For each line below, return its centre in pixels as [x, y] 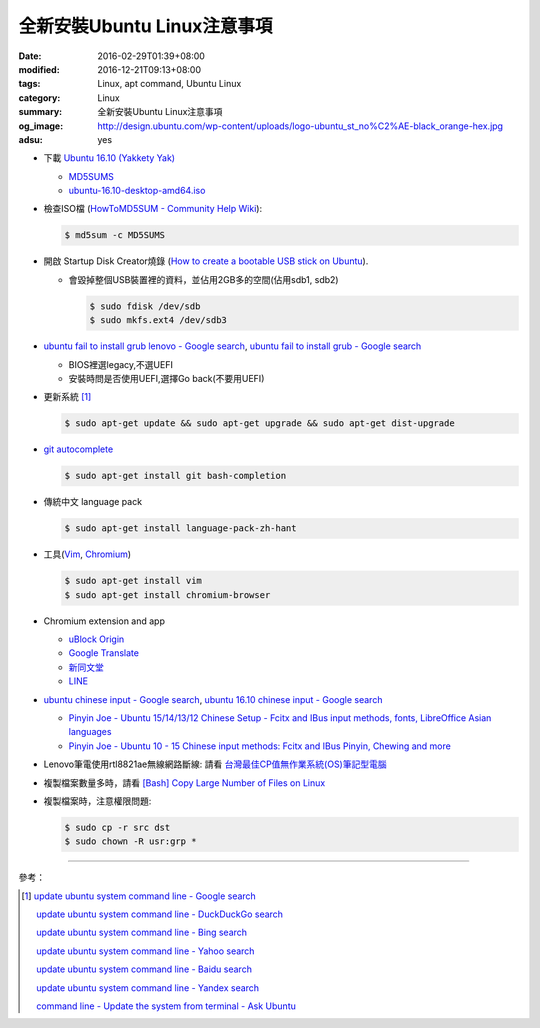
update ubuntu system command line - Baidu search [144, 969]
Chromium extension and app [104, 621]
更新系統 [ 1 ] [67, 397]
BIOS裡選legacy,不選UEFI [121, 364]
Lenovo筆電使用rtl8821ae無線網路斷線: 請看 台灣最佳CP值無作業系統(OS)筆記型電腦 [215, 764]
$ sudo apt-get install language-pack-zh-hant [180, 528]
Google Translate [104, 653]
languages [90, 732]
